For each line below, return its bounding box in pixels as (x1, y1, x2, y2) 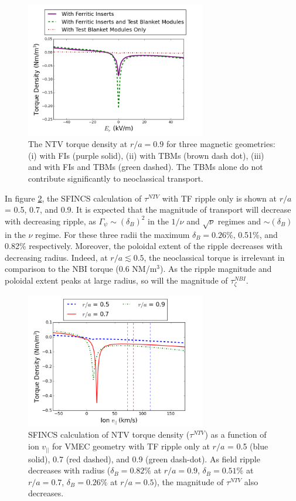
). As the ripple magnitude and (160, 263, 272, 275)
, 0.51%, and (233, 228, 278, 240)
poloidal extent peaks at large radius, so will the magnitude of (5, 274, 228, 286)
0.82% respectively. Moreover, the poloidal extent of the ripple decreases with (5, 240, 283, 252)
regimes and (217, 214, 261, 227)
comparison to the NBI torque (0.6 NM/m (5, 263, 157, 275)
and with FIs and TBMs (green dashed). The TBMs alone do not (28, 161, 263, 173)
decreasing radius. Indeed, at (5, 251, 108, 263)
